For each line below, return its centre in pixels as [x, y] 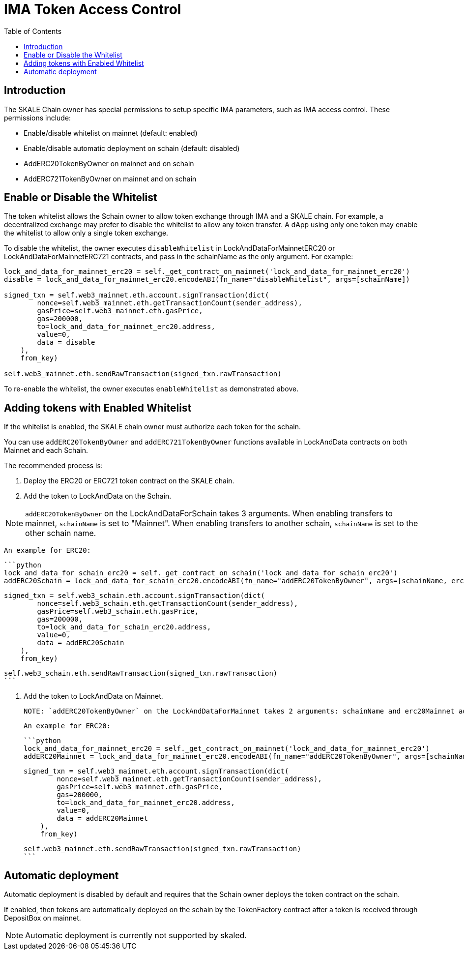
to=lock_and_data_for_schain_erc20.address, [124, 627]
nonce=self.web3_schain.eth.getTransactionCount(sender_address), [168, 604]
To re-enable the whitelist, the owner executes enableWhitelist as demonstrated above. [151, 389]
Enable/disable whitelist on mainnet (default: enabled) [111, 133]
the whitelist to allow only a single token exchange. [86, 233]
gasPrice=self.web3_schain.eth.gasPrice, [118, 611]
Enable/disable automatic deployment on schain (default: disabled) [132, 148]
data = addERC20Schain [81, 643]
